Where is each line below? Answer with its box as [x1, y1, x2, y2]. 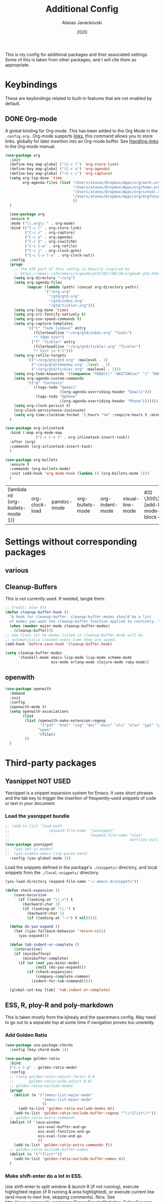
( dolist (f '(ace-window [9, 1120, 60, 1125]
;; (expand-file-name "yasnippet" [5, 828, 115, 833]
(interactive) [14, 947, 42, 952]
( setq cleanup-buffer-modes [5, 651, 62, 655]
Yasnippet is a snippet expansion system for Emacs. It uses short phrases [5, 790, 153, 796]
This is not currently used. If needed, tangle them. [5, 596, 106, 601]
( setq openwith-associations [9, 709, 69, 714]
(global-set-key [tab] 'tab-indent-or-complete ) [9, 987, 110, 992]
